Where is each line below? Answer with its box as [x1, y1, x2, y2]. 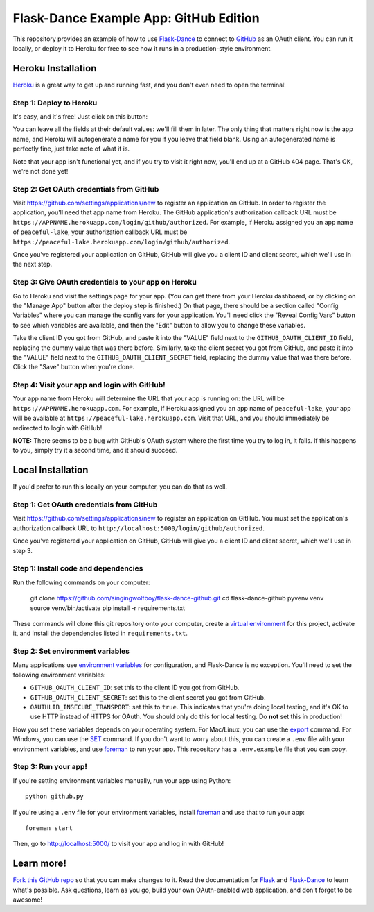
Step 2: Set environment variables [12, 646, 130, 656]
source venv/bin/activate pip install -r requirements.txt [30, 604, 186, 612]
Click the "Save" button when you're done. [12, 363, 135, 371]
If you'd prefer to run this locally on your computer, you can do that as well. [12, 482, 228, 491]
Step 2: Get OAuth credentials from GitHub [12, 184, 159, 194]
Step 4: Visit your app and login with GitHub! [12, 380, 166, 390]
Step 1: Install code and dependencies [12, 564, 143, 573]
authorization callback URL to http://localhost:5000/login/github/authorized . [12, 524, 265, 532]
